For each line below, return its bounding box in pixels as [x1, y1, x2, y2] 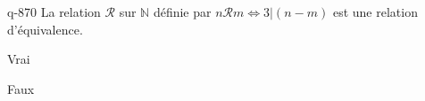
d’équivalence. [7, 19, 83, 38]
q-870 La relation [7, 3, 101, 20]
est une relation [332, 3, 418, 20]
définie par [153, 3, 212, 20]
